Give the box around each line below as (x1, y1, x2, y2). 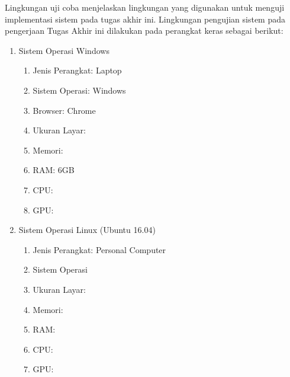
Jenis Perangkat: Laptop (33, 64, 122, 76)
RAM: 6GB (33, 164, 75, 176)
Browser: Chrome (33, 104, 96, 116)
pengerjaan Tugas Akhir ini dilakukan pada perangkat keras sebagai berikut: (5, 24, 283, 37)
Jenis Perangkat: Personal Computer (33, 243, 166, 255)
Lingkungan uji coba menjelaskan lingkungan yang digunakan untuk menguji (5, 1, 285, 13)
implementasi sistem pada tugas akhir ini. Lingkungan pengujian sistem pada (5, 12, 286, 25)
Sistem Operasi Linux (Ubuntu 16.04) (18, 223, 156, 236)
